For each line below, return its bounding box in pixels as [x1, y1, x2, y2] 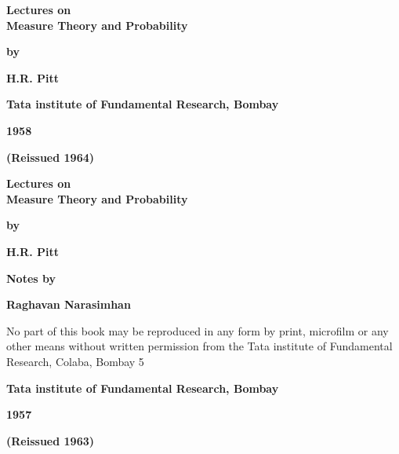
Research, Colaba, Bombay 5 [6, 353, 144, 369]
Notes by [6, 269, 56, 286]
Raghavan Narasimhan [6, 296, 131, 313]
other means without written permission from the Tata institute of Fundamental [6, 338, 393, 354]
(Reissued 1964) [6, 148, 94, 165]
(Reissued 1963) [6, 432, 94, 449]
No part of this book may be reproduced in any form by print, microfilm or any [6, 322, 389, 339]
